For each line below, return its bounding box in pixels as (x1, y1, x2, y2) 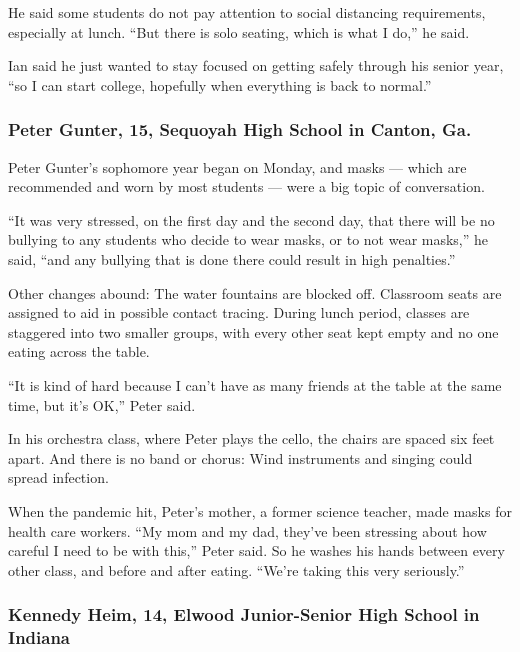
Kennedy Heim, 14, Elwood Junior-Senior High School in (8, 602, 480, 627)
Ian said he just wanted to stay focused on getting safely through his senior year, (8, 55, 504, 76)
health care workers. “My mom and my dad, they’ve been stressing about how (8, 520, 487, 541)
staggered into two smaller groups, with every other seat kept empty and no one (8, 321, 499, 342)
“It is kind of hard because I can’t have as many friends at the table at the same (8, 374, 502, 395)
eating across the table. (8, 341, 150, 362)
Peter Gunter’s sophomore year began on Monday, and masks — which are (8, 156, 467, 177)
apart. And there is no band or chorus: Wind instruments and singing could (8, 447, 473, 468)
